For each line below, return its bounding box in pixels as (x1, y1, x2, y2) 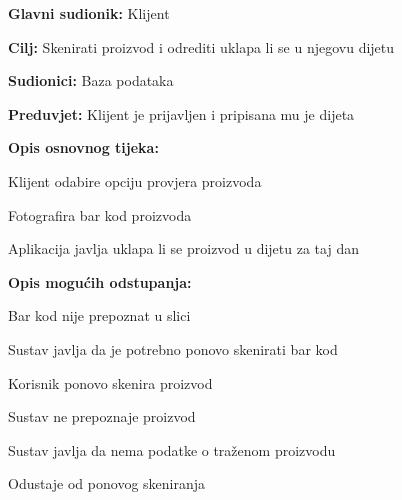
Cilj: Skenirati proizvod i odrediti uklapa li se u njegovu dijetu (8, 36, 395, 57)
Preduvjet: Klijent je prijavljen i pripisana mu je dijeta (8, 103, 355, 124)
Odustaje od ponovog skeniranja (8, 473, 206, 494)
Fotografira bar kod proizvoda (8, 204, 192, 225)
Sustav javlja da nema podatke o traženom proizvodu (8, 439, 336, 460)
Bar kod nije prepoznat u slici (8, 305, 191, 326)
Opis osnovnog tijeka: (8, 137, 159, 158)
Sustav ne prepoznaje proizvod (8, 406, 196, 427)
